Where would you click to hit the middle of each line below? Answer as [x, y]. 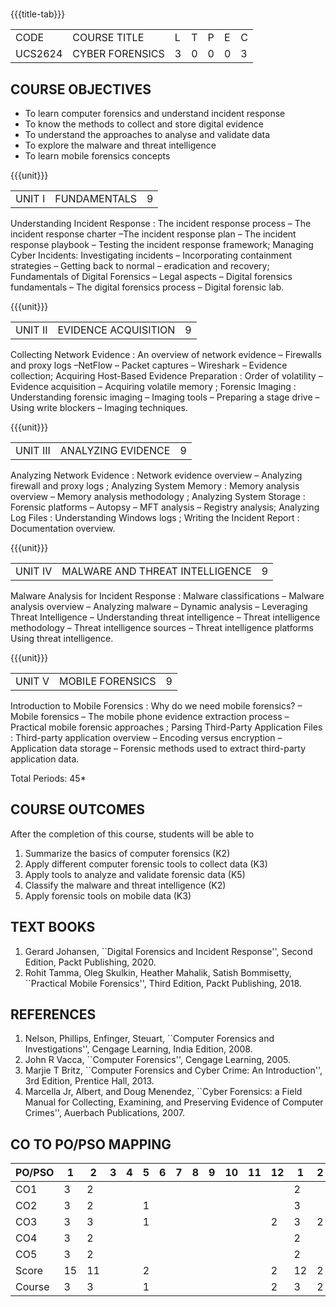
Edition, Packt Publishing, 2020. [90, 962]
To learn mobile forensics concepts [97, 156]
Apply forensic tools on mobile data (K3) [108, 895]
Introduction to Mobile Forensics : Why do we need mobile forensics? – [156, 706]
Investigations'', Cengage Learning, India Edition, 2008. [138, 1049]
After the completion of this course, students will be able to [132, 834]
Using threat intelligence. [62, 638]
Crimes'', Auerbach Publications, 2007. [104, 1113]
